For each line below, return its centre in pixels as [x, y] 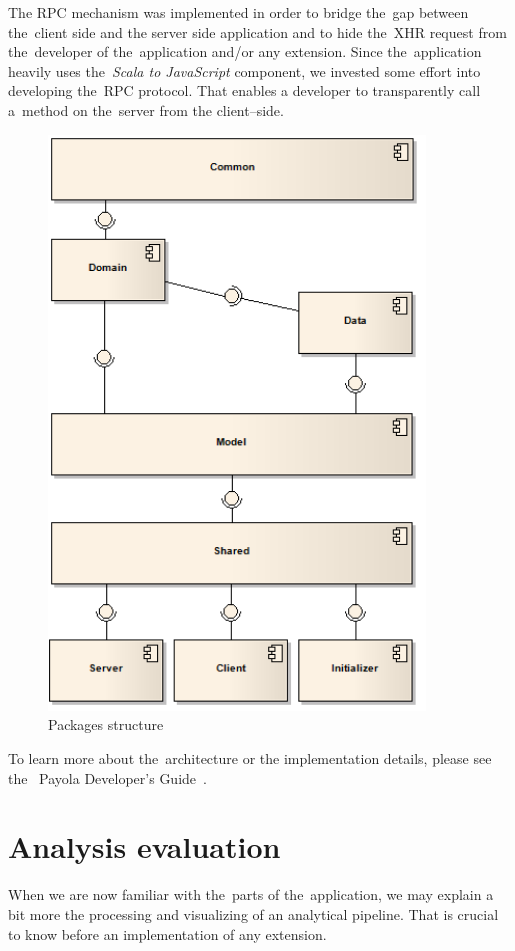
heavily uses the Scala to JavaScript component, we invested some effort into [244, 70]
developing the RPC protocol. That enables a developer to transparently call [244, 90]
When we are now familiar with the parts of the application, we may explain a [251, 894]
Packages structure [106, 724]
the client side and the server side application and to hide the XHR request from [257, 31]
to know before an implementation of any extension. [167, 933]
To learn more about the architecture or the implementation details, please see [250, 758]
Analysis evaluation [144, 846]
